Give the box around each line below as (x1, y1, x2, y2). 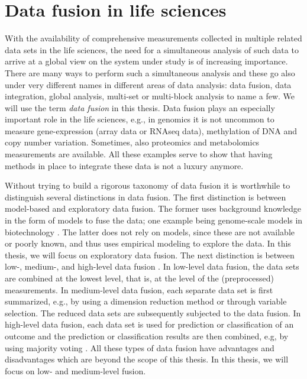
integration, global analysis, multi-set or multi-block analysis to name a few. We (5, 90, 295, 102)
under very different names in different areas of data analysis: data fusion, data (5, 78, 292, 90)
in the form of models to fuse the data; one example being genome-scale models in (5, 214, 303, 226)
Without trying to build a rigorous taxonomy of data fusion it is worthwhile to (5, 179, 290, 192)
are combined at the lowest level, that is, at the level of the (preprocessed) (5, 272, 274, 284)
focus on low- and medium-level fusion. (5, 364, 146, 377)
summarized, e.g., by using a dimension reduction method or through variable (5, 295, 287, 307)
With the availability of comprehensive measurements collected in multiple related (5, 32, 302, 44)
